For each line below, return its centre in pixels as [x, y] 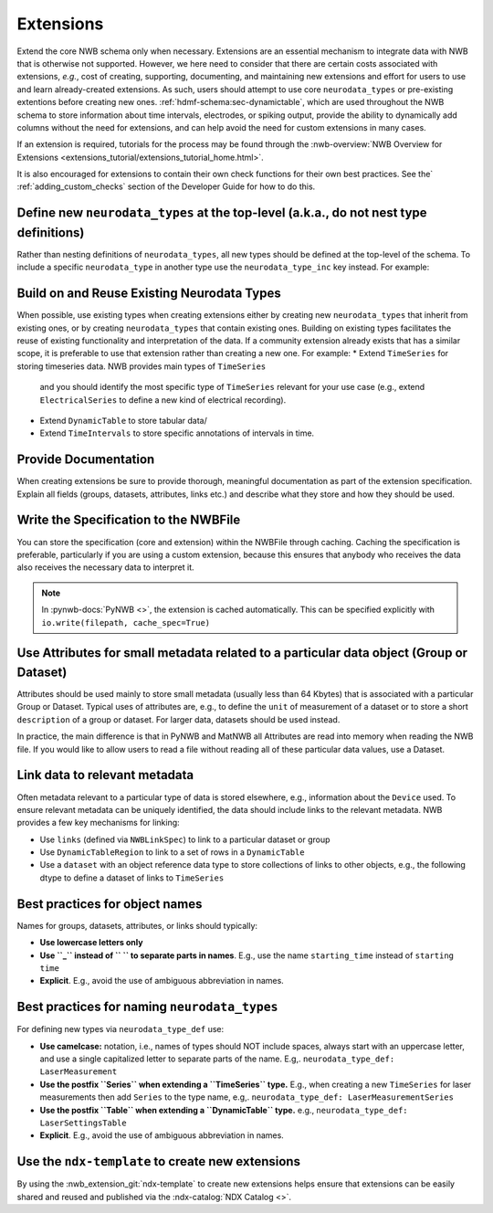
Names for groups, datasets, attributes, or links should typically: [137, 925]
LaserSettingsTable [83, 1123]
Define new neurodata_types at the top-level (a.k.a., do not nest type [222, 213]
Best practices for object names [110, 904]
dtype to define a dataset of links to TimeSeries [132, 878]
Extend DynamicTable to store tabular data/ [123, 420]
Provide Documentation [86, 460]
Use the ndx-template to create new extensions [159, 1161]
